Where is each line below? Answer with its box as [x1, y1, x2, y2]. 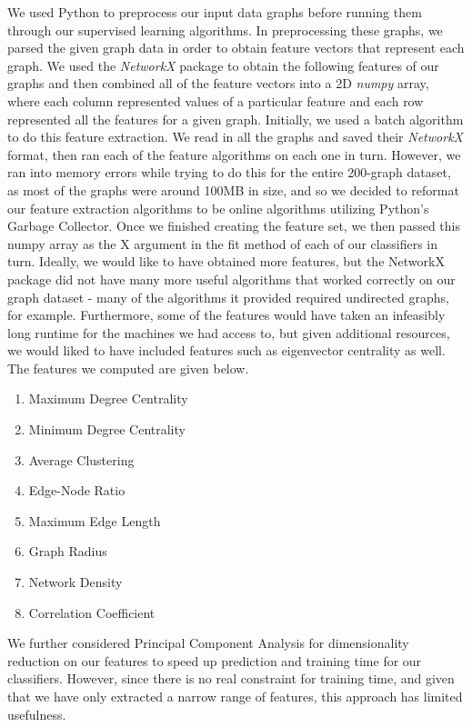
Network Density [28, 573, 123, 592]
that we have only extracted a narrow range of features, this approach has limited [7, 687, 463, 705]
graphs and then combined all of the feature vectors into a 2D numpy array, [7, 74, 429, 93]
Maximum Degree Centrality [28, 389, 188, 408]
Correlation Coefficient [28, 603, 156, 622]
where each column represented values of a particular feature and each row [7, 91, 424, 110]
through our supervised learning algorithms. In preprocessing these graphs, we [7, 20, 443, 39]
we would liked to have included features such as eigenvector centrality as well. [7, 341, 446, 360]
